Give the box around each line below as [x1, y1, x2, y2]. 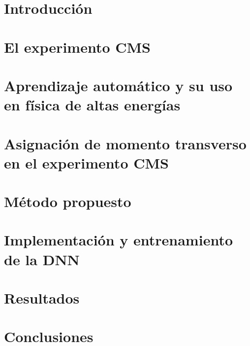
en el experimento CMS [4, 152, 169, 173]
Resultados [4, 288, 80, 308]
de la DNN [4, 249, 80, 269]
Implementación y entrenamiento [4, 230, 233, 250]
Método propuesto [4, 191, 131, 211]
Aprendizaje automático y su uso [4, 75, 233, 95]
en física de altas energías [4, 95, 181, 115]
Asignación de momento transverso [4, 133, 247, 153]
